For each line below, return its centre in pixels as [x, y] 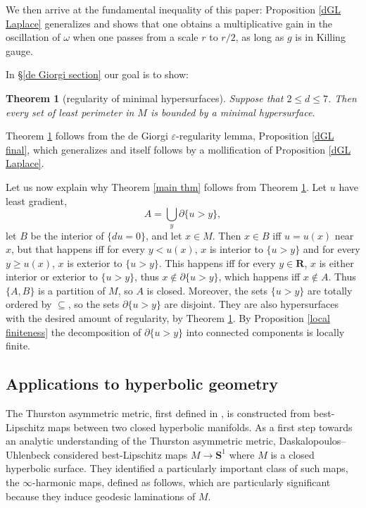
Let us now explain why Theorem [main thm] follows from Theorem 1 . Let [166, 186]
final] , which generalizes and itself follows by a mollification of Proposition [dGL [178, 149]
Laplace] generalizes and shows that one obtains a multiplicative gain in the [169, 23]
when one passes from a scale [135, 37]
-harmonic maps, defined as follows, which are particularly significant [182, 482]
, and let [164, 235]
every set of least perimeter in [70, 112]
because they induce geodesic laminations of [101, 496]
